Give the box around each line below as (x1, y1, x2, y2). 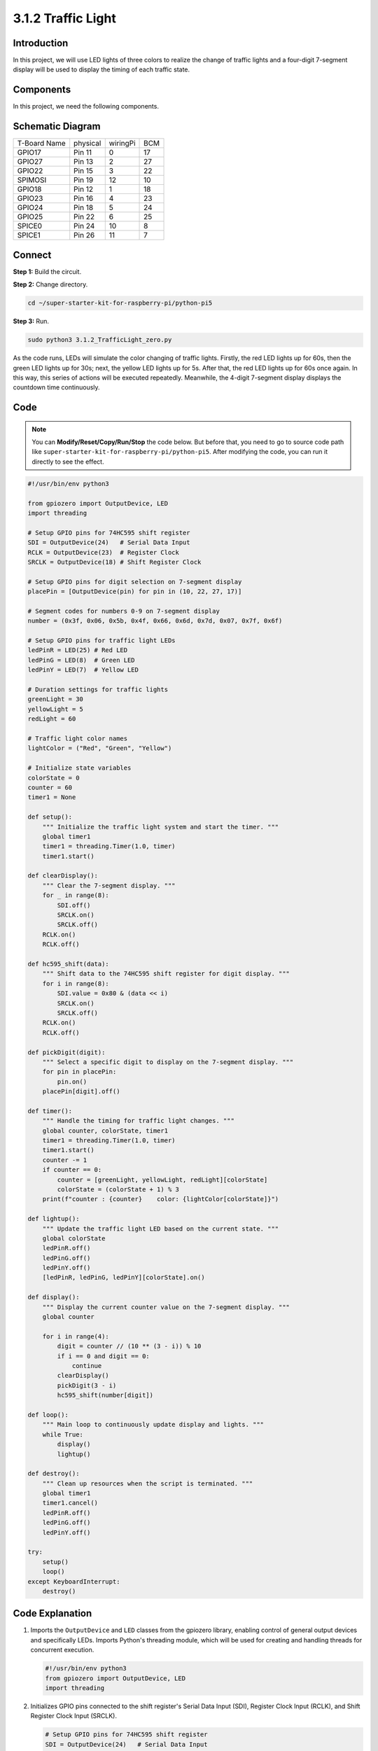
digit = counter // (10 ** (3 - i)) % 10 (57, 1342, 202, 1350)
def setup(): (27, 813, 73, 821)
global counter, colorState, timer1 (42, 1126, 168, 1135)
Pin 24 (73, 221, 95, 231)
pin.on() (57, 1077, 87, 1086)
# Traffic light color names (27, 735, 128, 742)
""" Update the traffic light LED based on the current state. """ (42, 1224, 279, 1233)
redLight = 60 (27, 715, 76, 723)
